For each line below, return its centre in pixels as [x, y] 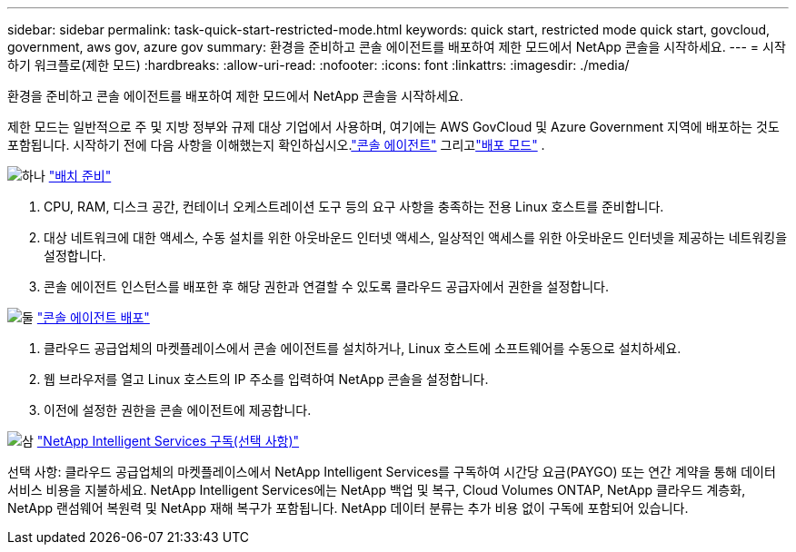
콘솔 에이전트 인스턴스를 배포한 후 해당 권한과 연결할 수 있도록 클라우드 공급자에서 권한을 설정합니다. [326, 286]
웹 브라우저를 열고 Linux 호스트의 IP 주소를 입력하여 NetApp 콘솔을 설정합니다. [266, 379]
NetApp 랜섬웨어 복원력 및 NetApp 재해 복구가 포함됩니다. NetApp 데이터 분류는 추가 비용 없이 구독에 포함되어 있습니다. [348, 508]
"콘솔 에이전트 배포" [93, 317]
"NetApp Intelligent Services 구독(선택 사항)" [168, 441]
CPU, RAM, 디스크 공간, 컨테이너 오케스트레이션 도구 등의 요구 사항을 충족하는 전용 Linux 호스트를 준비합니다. [354, 207]
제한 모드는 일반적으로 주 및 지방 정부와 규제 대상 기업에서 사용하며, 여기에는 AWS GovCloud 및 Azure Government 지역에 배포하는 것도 [393, 127]
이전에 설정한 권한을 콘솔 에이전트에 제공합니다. [178, 410]
